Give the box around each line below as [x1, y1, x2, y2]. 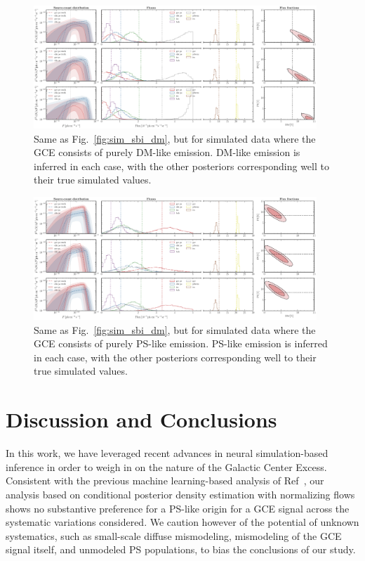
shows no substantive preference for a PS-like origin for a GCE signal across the [6, 501, 350, 515]
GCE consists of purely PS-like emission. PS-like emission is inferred [34, 336, 328, 351]
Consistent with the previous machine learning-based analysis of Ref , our [6, 473, 324, 488]
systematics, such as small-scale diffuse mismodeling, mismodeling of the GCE [6, 528, 342, 543]
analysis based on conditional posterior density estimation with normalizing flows [6, 486, 355, 501]
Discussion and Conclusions [6, 405, 277, 434]
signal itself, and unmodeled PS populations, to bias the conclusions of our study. [6, 542, 356, 557]
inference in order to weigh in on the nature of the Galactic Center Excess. [6, 459, 327, 474]
